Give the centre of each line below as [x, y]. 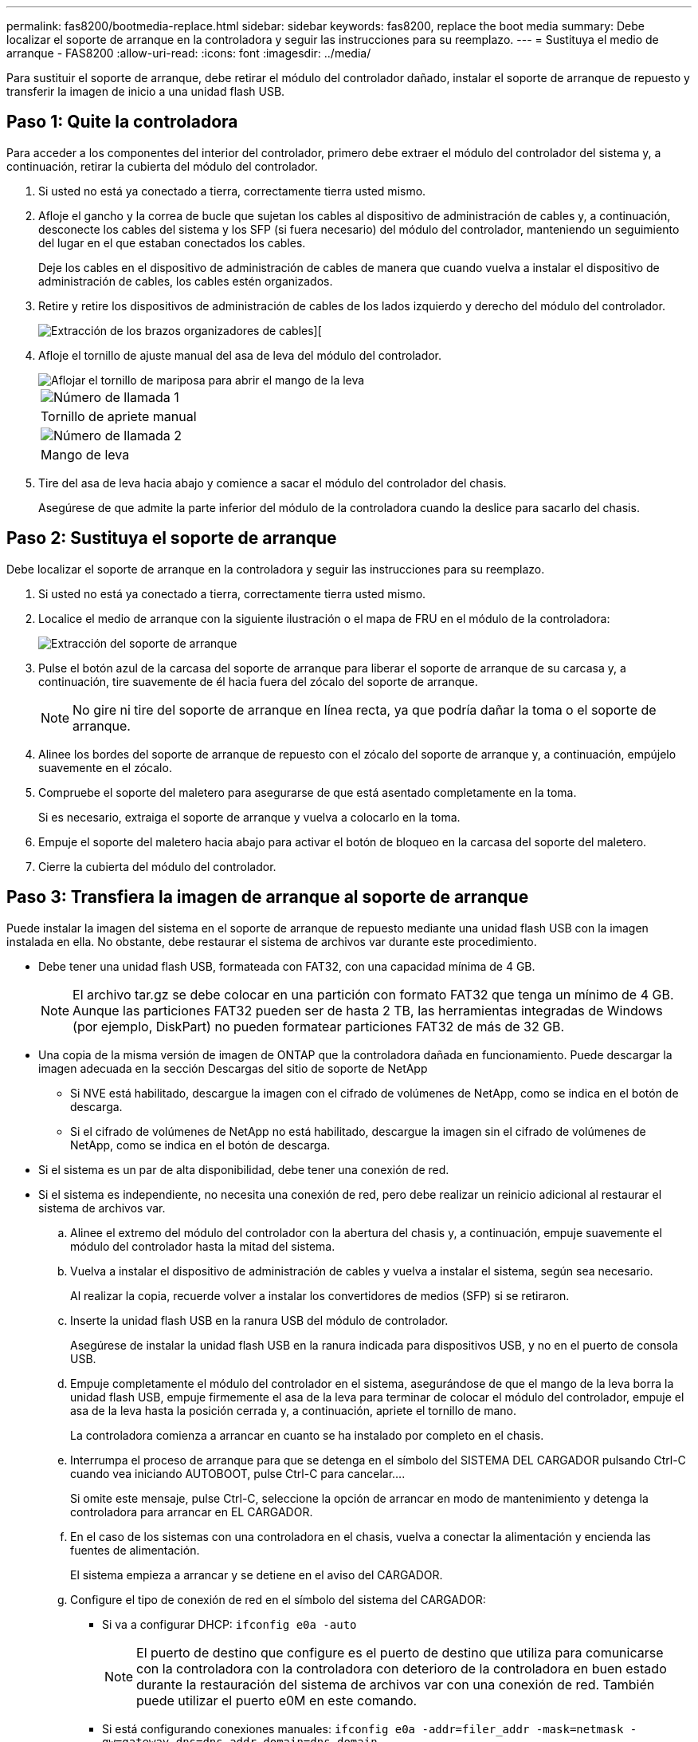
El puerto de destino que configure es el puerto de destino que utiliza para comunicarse [400, 1652]
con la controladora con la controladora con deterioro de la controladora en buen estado [402, 1668]
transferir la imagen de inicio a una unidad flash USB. [146, 91]
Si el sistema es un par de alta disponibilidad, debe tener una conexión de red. [244, 1169]
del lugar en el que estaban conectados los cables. [172, 242]
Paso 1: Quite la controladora [122, 122]
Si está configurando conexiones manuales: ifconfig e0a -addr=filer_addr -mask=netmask [363, 1728]
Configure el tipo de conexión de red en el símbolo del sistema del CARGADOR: [278, 1599]
